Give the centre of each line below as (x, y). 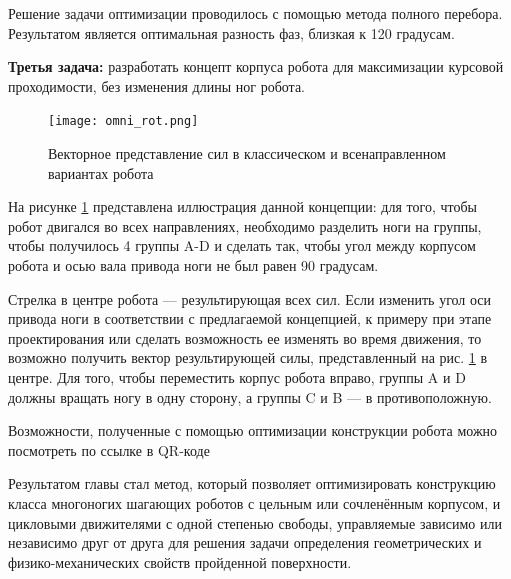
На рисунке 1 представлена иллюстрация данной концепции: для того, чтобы (242, 206)
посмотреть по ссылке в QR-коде (109, 449)
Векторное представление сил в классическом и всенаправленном (247, 153)
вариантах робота (101, 172)
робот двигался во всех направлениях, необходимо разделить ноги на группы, (245, 225)
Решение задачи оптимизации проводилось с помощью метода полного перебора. (255, 13)
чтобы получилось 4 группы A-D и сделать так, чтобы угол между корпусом (242, 245)
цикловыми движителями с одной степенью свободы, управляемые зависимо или (255, 522)
